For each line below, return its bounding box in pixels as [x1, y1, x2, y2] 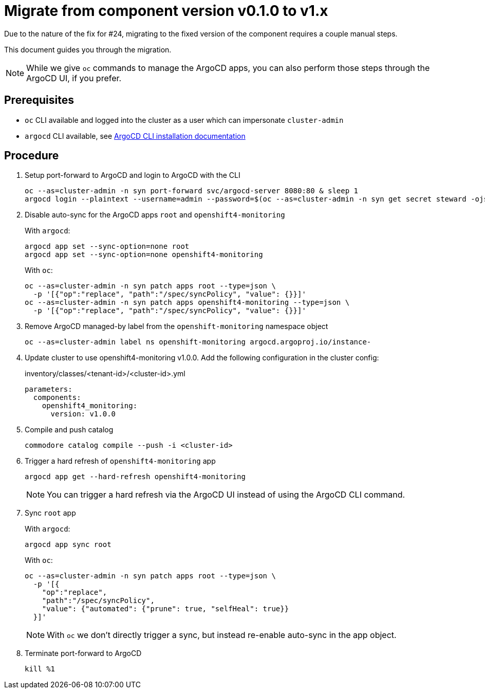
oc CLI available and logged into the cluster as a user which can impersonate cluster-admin [25, 115, 344, 124]
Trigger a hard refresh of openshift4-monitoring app [25, 457, 216, 466]
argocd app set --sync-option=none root [25, 242, 190, 251]
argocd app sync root [25, 540, 111, 549]
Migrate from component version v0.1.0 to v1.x [4, 2, 328, 20]
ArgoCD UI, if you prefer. [26, 72, 122, 83]
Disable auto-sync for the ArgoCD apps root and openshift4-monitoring [25, 210, 285, 220]
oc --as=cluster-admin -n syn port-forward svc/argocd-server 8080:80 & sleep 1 [25, 187, 359, 195]
